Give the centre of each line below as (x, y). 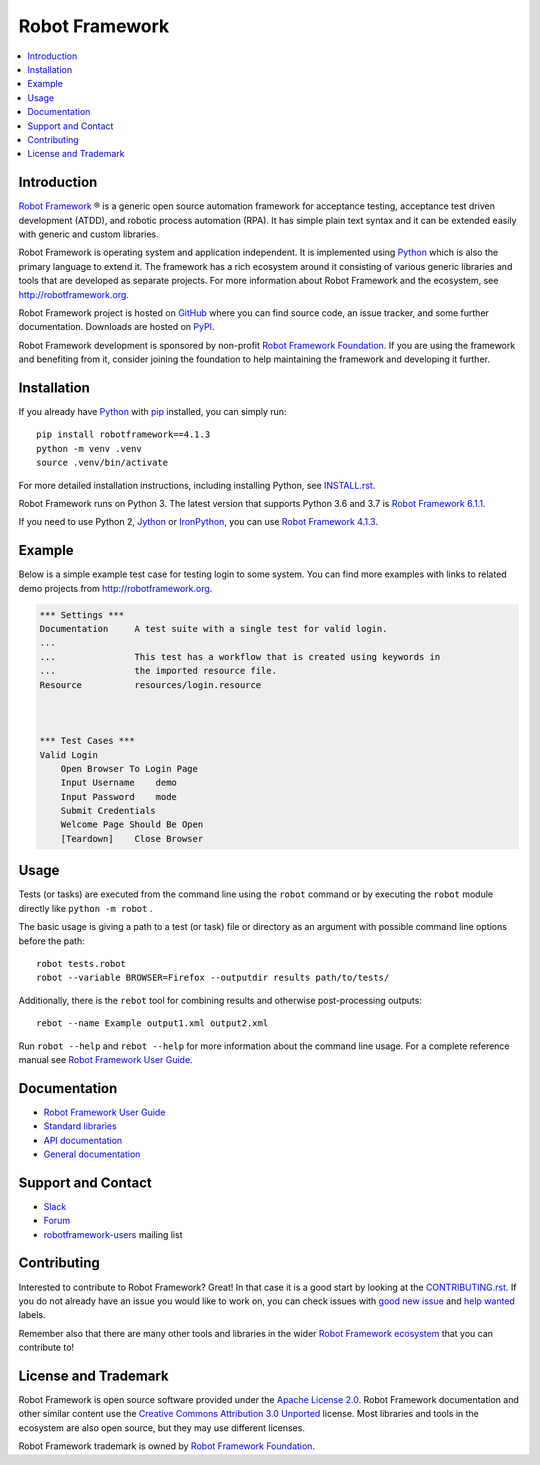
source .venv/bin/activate (102, 463)
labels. (32, 1315)
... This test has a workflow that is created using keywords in (240, 656)
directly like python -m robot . (85, 908)
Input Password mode (118, 796)
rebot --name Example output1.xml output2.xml (152, 1023)
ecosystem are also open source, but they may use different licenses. (161, 1427)
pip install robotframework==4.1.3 (123, 434)
